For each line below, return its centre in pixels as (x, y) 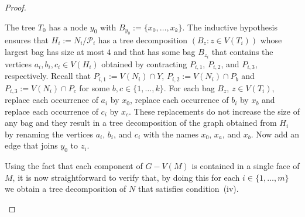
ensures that (27, 40)
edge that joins (31, 145)
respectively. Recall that (48, 76)
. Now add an (275, 134)
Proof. (16, 7)
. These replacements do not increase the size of (214, 111)
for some (95, 87)
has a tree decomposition (143, 40)
